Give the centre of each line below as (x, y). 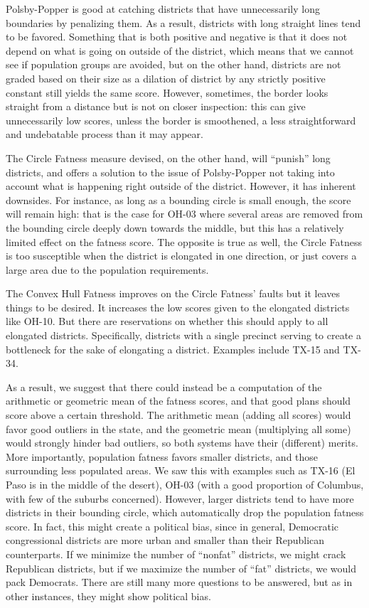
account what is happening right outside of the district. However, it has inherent (181, 186)
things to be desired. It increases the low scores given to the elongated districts (178, 307)
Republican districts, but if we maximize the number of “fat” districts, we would (181, 568)
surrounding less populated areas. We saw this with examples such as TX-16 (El (181, 470)
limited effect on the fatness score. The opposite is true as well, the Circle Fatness (184, 241)
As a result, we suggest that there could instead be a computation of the (164, 386)
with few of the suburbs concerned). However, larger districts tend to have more (180, 498)
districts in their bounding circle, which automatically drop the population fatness (185, 512)
